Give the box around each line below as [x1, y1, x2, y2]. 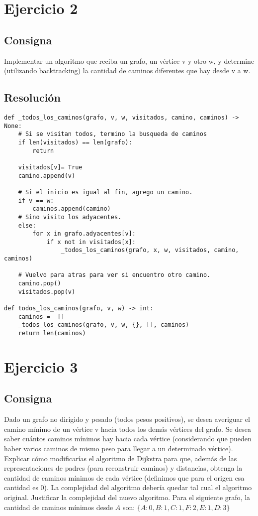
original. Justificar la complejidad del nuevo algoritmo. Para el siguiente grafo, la [4, 492, 251, 503]
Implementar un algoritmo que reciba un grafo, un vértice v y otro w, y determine [4, 55, 255, 66]
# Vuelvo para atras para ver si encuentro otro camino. [18, 271, 211, 279]
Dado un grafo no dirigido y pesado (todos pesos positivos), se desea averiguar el [4, 414, 250, 424]
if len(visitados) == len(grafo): [18, 138, 132, 146]
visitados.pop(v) [18, 288, 76, 295]
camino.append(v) [18, 172, 76, 179]
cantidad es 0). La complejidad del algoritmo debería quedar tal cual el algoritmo [4, 482, 252, 493]
